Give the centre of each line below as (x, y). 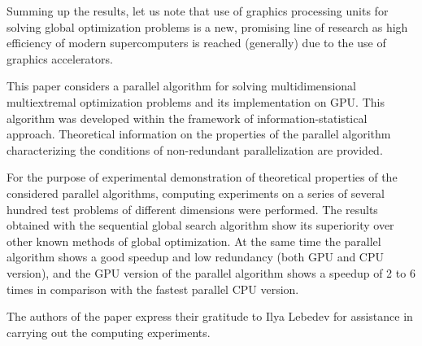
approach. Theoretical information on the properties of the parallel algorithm (199, 134)
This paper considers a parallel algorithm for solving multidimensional (181, 86)
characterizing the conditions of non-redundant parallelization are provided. (195, 149)
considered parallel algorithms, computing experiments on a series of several (196, 193)
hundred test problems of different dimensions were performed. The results (192, 209)
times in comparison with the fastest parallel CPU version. (153, 289)
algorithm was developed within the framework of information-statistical (187, 118)
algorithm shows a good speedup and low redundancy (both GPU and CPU (196, 257)
